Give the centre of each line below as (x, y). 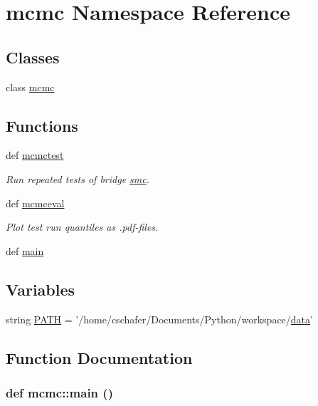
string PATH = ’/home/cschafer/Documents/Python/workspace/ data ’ (159, 319)
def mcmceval (35, 203)
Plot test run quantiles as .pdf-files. (82, 227)
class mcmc (30, 87)
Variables (41, 289)
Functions (42, 125)
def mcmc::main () (59, 392)
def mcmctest (35, 155)
